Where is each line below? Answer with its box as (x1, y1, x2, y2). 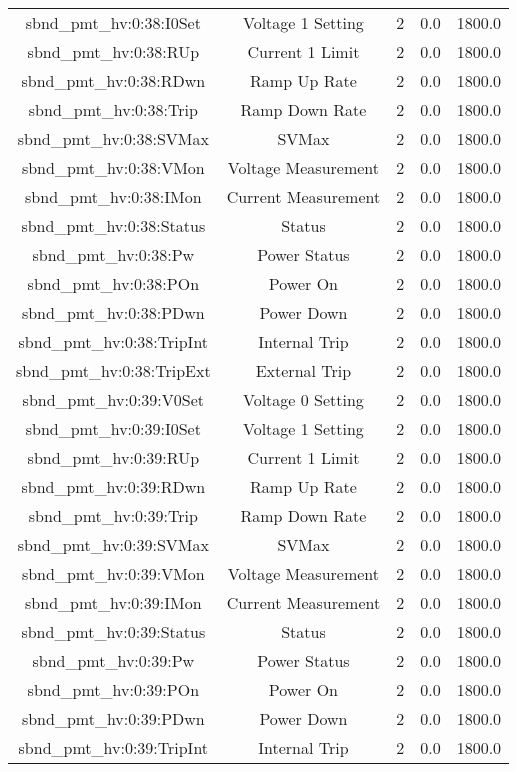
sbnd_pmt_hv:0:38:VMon (21, 156, 205, 179)
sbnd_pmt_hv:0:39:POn (27, 678, 200, 701)
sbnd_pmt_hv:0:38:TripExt (16, 359, 211, 382)
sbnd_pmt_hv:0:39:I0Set (25, 417, 201, 440)
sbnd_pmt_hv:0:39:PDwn (21, 707, 205, 730)
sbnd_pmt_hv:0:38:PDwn (21, 301, 205, 324)
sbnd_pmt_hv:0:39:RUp (27, 446, 200, 469)
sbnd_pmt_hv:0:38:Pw (32, 243, 195, 266)
